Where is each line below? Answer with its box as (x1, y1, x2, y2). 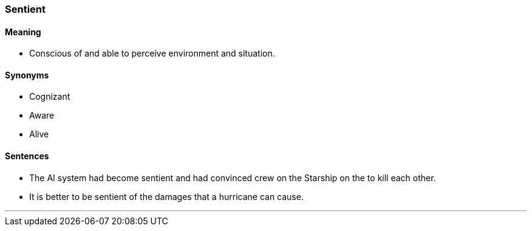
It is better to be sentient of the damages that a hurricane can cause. (29, 191, 304, 202)
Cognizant (29, 91, 70, 102)
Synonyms (5, 69, 49, 80)
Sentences (5, 151, 49, 162)
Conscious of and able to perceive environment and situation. (29, 48, 275, 59)
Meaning (5, 26, 41, 37)
